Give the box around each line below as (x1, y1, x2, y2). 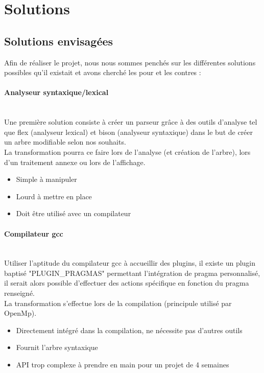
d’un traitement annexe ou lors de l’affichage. (4, 156, 146, 167)
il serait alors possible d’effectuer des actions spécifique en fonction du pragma (4, 277, 249, 288)
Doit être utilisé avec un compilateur (16, 208, 131, 219)
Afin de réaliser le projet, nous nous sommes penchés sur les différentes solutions (4, 57, 256, 67)
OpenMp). (4, 308, 37, 318)
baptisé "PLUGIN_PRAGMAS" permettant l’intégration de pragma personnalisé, (4, 267, 260, 278)
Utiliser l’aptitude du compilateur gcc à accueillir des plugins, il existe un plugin (4, 258, 256, 268)
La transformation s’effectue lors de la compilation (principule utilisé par (4, 297, 232, 308)
